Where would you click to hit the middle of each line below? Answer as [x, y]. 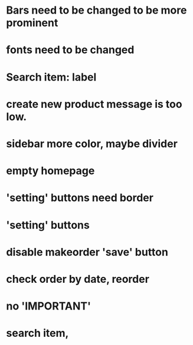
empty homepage [50, 171]
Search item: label [51, 77]
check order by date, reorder [78, 279]
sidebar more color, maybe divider [92, 144]
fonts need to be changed [70, 50]
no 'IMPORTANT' [49, 306]
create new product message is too [94, 104]
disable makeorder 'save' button [87, 252]
